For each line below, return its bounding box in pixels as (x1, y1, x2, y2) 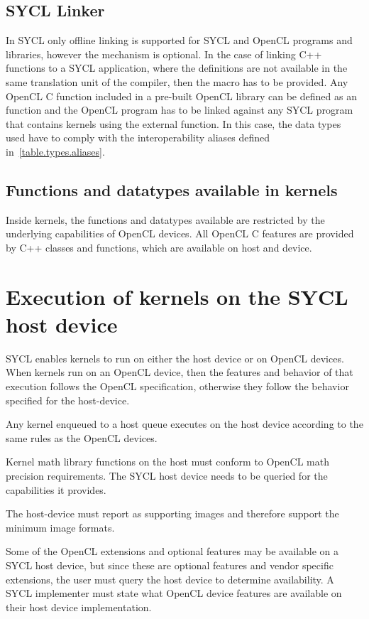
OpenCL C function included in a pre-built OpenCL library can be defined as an (6, 88, 357, 103)
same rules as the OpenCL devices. (6, 430, 158, 445)
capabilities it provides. (6, 482, 106, 497)
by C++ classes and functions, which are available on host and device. (6, 239, 312, 254)
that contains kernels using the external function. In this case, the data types (6, 116, 341, 131)
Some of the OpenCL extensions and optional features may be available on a (6, 544, 339, 559)
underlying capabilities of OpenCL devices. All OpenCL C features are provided (6, 226, 354, 241)
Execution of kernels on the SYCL (6, 281, 348, 311)
